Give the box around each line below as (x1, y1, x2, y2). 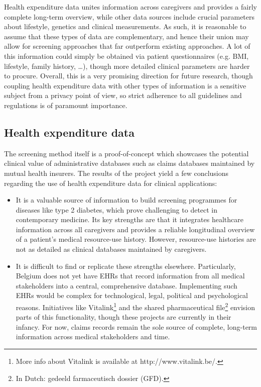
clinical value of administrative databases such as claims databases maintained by (4, 158, 255, 168)
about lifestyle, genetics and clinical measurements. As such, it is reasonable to (4, 21, 246, 32)
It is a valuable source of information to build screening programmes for (16, 195, 237, 205)
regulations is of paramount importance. (4, 100, 127, 110)
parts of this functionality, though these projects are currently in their (16, 312, 231, 322)
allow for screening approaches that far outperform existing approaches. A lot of (4, 41, 250, 51)
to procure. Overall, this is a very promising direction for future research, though (4, 70, 253, 81)
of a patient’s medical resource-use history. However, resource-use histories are (16, 234, 256, 244)
